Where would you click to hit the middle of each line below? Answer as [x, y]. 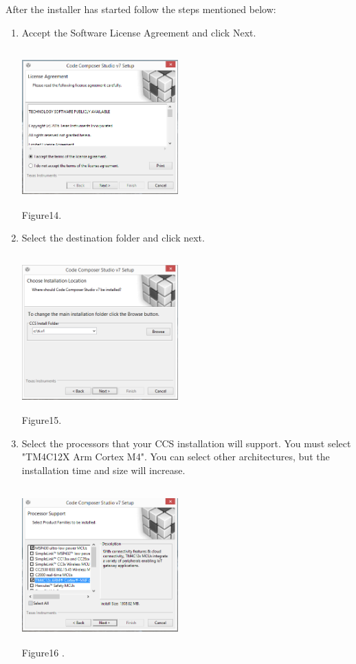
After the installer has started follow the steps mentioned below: [141, 9]
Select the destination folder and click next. [113, 238]
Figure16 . [43, 652]
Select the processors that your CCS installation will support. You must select [186, 443]
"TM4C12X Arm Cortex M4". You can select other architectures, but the [176, 457]
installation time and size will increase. [103, 470]
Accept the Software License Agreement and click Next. [139, 32]
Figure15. [42, 420]
